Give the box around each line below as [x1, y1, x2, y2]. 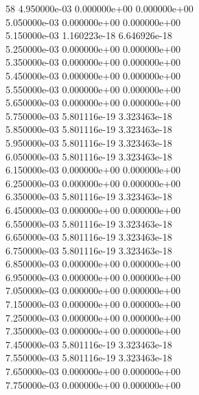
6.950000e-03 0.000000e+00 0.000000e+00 [5, 270, 181, 284]
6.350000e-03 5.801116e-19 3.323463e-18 [5, 189, 172, 204]
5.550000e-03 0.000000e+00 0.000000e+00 [5, 82, 181, 96]
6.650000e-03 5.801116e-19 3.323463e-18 [5, 230, 172, 244]
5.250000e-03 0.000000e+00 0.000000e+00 [5, 41, 181, 56]
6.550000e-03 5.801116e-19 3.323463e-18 [5, 216, 172, 230]
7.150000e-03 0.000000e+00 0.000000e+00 [5, 297, 181, 311]
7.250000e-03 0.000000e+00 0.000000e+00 [5, 310, 181, 324]
